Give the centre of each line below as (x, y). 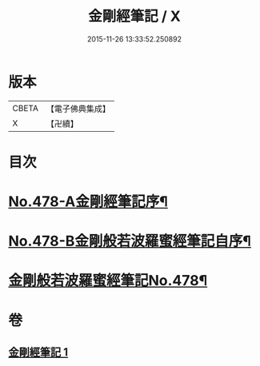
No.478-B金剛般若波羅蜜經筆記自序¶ (130, 241)
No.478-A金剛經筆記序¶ (88, 202)
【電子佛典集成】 (78, 109)
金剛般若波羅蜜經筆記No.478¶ (108, 281)
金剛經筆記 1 (38, 352)
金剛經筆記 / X (134, 16)
